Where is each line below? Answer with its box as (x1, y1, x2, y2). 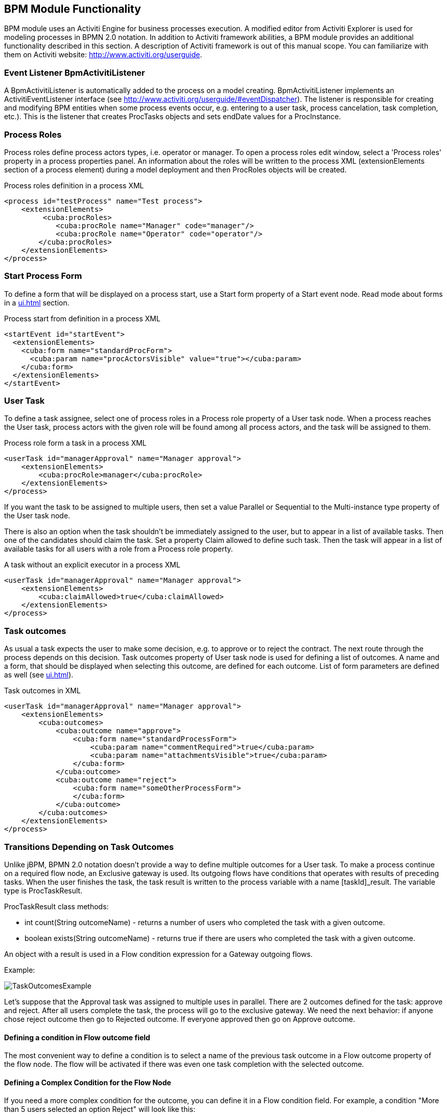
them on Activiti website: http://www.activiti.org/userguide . (4, 50, 202, 59)
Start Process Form (4, 271, 82, 281)
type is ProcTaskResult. (4, 886, 83, 895)
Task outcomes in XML (4, 686, 81, 695)
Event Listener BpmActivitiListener (4, 67, 145, 78)
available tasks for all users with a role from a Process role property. (4, 544, 233, 554)
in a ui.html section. (4, 298, 69, 307)
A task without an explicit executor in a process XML (4, 560, 180, 570)
